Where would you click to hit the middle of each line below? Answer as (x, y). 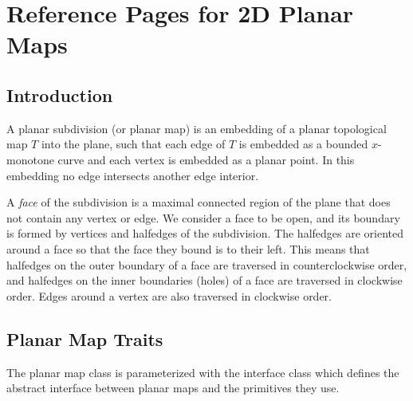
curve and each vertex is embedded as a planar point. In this (206, 159)
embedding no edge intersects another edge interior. (133, 175)
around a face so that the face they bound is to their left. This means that (188, 248)
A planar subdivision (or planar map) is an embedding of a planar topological (197, 128)
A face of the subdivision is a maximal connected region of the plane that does (199, 202)
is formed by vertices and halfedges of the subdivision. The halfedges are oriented (205, 233)
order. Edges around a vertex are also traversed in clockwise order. (169, 295)
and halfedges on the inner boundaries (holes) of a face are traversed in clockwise (205, 280)
